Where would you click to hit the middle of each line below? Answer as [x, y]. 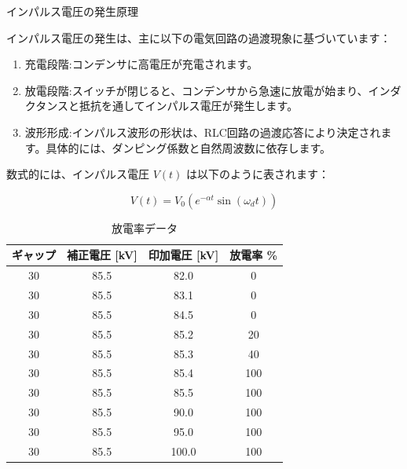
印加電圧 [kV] [183, 255]
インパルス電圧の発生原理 [72, 11]
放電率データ [145, 227]
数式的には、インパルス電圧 [78, 174]
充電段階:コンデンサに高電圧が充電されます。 [141, 64]
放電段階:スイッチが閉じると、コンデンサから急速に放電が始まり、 [196, 90]
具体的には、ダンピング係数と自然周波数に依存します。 [188, 147]
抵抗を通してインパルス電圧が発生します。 [189, 106]
